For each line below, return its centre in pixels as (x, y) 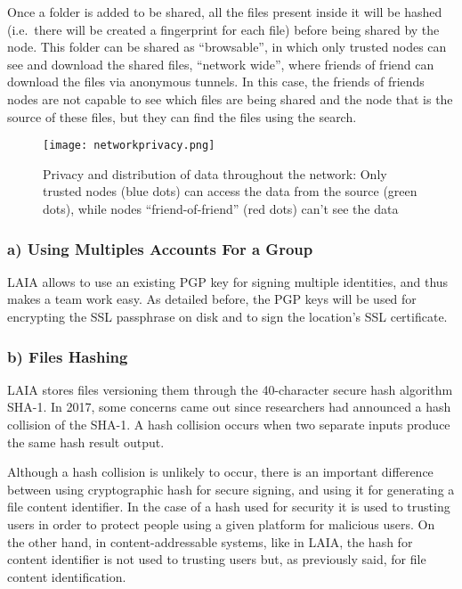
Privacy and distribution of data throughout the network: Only (215, 173)
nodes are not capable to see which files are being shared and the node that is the (230, 98)
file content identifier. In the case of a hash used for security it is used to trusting (229, 507)
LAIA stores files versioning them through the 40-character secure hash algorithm (230, 389)
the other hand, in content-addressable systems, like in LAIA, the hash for (210, 541)
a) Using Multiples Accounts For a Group (160, 248)
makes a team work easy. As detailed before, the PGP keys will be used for (212, 299)
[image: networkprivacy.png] (129, 146)
